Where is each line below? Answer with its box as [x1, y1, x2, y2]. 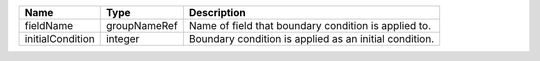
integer [105, 32, 140, 45]
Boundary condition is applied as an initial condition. [188, 32, 435, 45]
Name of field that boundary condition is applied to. [188, 19, 432, 32]
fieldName [24, 19, 74, 32]
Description [188, 6, 246, 19]
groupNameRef [105, 19, 179, 32]
